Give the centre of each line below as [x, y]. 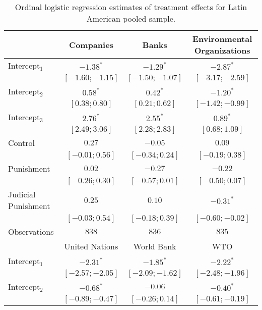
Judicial [22, 194]
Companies [91, 44]
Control [21, 143]
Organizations [222, 50]
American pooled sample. [131, 18]
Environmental [222, 39]
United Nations [91, 246]
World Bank [155, 246]
